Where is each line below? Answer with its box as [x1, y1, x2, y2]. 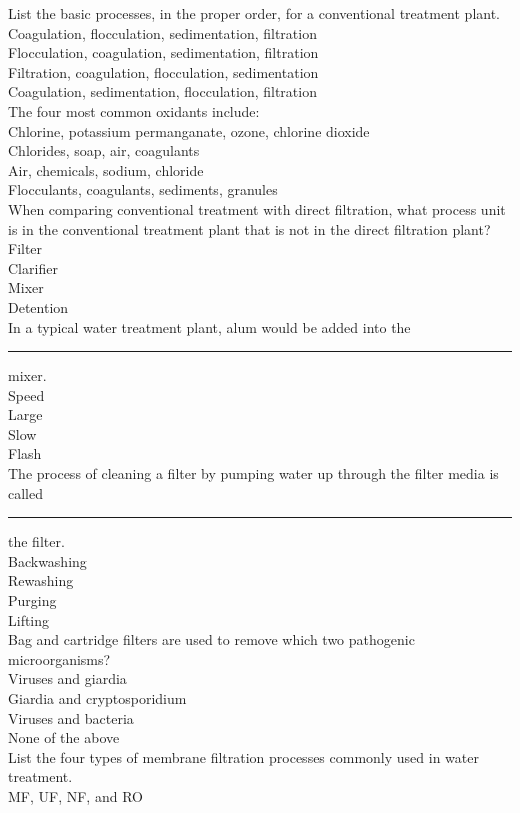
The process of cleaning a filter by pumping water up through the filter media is [8, 463, 499, 484]
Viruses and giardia [8, 668, 127, 689]
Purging [8, 590, 57, 611]
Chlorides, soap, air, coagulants [8, 140, 200, 161]
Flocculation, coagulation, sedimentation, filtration [8, 42, 319, 63]
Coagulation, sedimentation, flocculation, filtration [8, 81, 317, 102]
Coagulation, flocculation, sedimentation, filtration [8, 22, 317, 43]
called [8, 482, 43, 503]
